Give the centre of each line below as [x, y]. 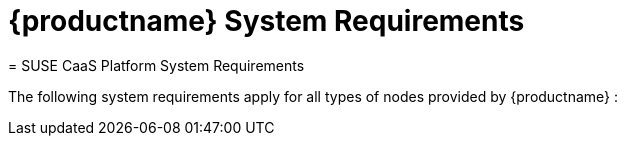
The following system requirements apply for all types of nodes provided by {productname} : [313, 96]
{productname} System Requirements [266, 21]
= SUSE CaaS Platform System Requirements [156, 65]
